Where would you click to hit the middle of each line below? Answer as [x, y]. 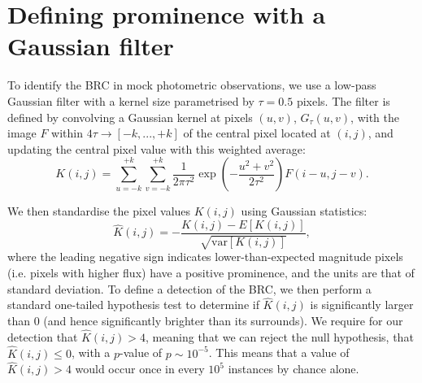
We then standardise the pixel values [99, 211]
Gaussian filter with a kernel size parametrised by [131, 100]
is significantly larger [362, 305]
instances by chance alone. [294, 369]
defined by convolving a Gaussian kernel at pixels [130, 117]
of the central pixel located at [257, 133]
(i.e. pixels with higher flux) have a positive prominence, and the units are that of [211, 272]
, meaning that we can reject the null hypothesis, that [279, 336]
